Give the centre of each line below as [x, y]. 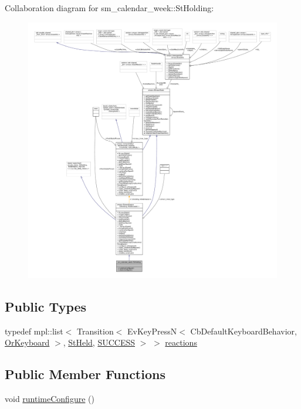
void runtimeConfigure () [50, 399]
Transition [95, 331]
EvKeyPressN [152, 331]
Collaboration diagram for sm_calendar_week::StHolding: [109, 8]
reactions [181, 342]
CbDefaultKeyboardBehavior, [243, 331]
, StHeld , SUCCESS [99, 342]
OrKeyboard [27, 342]
